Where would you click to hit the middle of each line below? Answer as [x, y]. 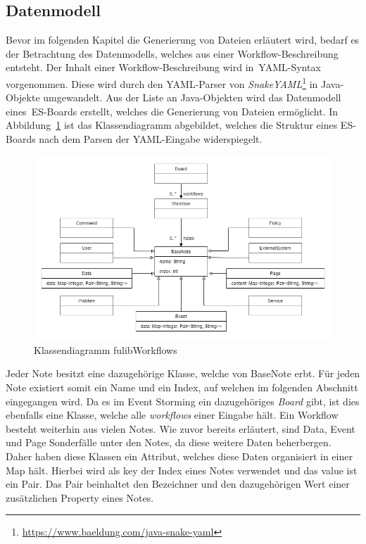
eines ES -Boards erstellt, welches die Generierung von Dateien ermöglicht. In [172, 111]
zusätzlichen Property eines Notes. [80, 497]
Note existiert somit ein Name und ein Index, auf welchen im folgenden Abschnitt [182, 387]
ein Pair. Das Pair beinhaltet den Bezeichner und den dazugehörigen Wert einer [178, 484]
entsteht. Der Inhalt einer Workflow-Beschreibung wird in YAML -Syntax [163, 67]
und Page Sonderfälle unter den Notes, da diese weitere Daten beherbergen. [169, 442]
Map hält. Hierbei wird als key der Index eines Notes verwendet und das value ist [182, 470]
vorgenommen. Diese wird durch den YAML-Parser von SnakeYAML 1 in [162, 82]
